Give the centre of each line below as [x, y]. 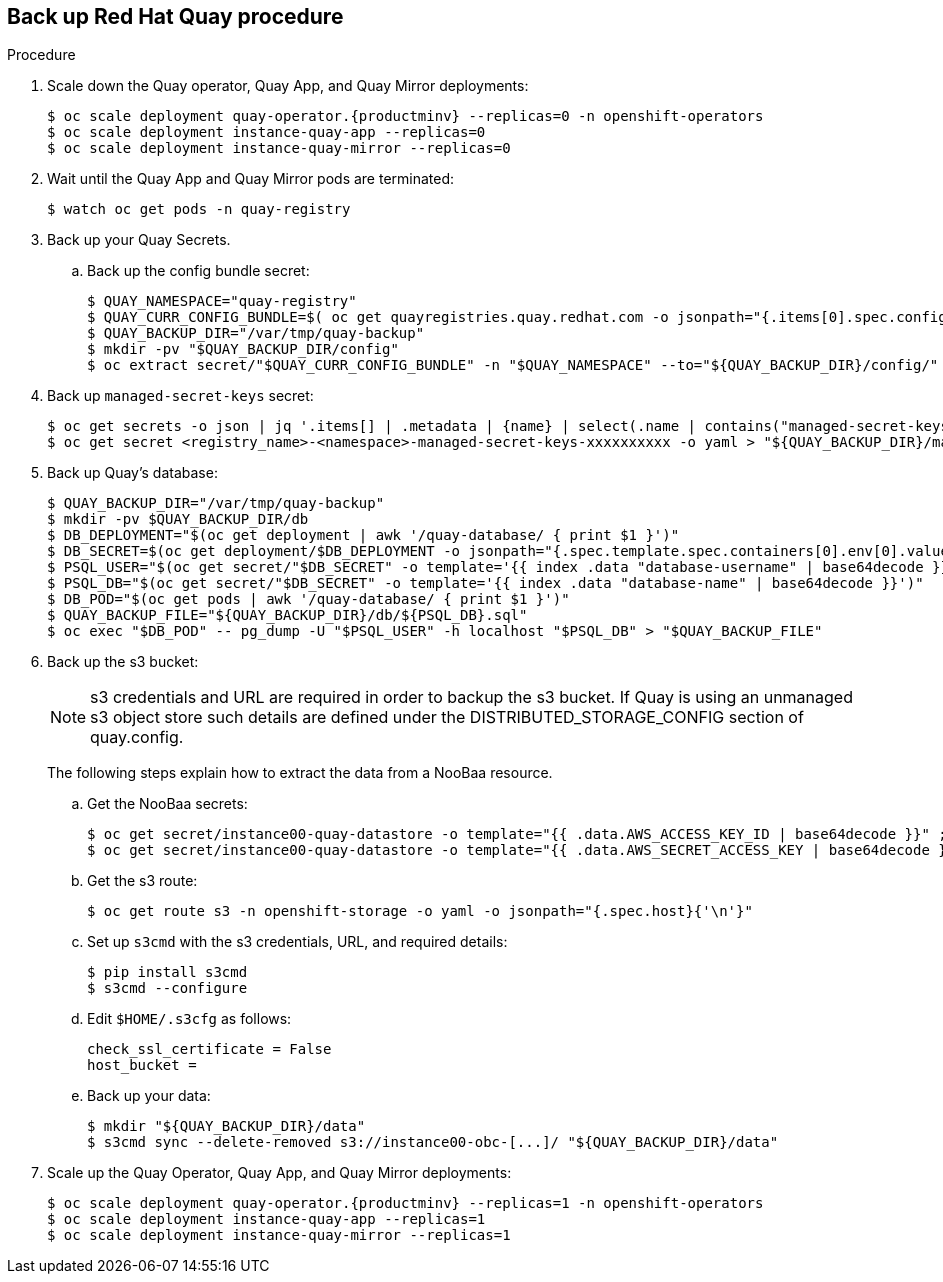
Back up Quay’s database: [132, 473]
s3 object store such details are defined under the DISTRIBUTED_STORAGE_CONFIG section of [447, 717]
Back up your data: [149, 1096]
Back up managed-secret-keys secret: [180, 396]
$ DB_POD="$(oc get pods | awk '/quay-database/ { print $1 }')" [308, 599]
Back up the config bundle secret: [198, 271]
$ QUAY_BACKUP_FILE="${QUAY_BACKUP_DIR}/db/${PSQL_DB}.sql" [287, 615]
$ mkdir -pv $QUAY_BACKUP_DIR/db [178, 519]
